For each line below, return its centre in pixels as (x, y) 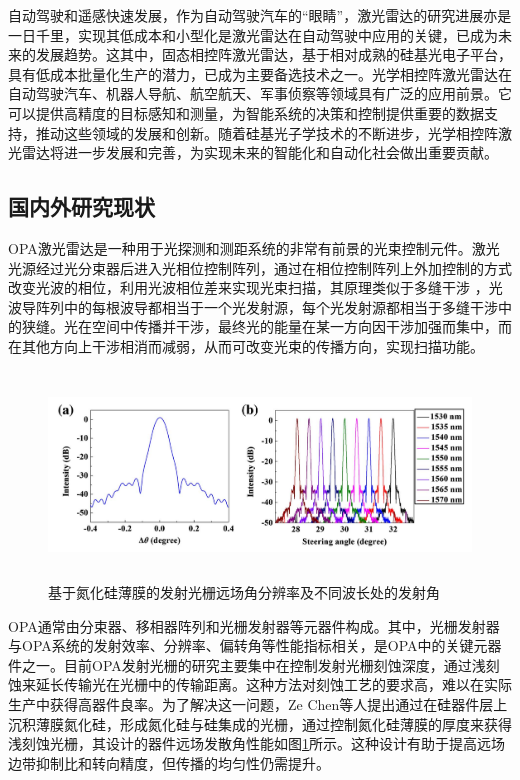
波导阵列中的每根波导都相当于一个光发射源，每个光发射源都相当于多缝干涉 (253, 306)
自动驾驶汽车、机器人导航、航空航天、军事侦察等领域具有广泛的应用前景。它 (260, 93)
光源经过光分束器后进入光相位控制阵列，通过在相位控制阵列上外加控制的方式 (260, 267)
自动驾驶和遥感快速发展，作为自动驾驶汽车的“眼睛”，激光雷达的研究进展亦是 (260, 15)
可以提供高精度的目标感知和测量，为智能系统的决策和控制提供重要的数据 (246, 112)
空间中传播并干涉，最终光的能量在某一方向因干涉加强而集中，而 (301, 326)
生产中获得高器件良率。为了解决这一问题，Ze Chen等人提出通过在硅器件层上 (258, 703)
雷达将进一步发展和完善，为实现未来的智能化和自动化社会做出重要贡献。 (259, 152)
